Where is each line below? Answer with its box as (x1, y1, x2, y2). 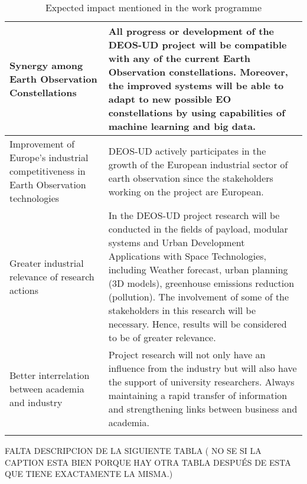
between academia (9, 381, 84, 395)
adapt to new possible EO (108, 92, 231, 106)
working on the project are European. (108, 184, 264, 198)
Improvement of (9, 137, 75, 151)
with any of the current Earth (108, 51, 250, 65)
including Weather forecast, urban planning (108, 263, 288, 276)
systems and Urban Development (108, 236, 245, 249)
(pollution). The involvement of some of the (108, 290, 289, 303)
